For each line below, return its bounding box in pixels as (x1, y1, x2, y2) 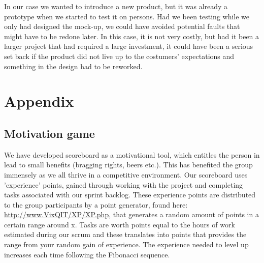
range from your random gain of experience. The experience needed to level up (4, 239, 249, 250)
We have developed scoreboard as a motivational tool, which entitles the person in (4, 149, 260, 160)
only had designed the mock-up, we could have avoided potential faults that (4, 21, 240, 32)
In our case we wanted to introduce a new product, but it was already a (4, 1, 228, 11)
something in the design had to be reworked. (4, 61, 143, 71)
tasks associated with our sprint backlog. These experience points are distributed (4, 189, 256, 200)
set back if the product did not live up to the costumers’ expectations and (4, 50, 235, 61)
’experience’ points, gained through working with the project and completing (4, 179, 243, 190)
